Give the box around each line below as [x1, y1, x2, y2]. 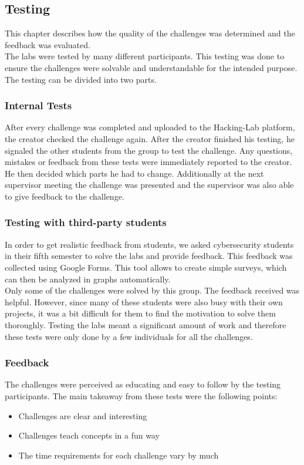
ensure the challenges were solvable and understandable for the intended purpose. [5, 61, 298, 73]
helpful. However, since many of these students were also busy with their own [5, 295, 283, 308]
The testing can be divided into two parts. [5, 73, 157, 85]
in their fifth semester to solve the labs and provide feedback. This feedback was [5, 250, 293, 262]
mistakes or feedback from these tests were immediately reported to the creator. [5, 156, 292, 168]
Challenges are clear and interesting [18, 409, 147, 422]
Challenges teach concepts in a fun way [18, 429, 160, 442]
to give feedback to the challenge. [5, 190, 124, 202]
